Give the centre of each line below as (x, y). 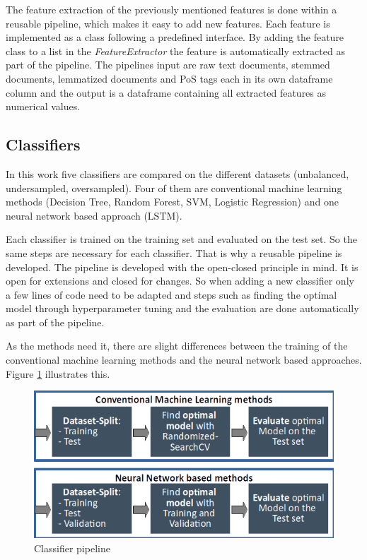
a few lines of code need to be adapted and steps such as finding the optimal (171, 294)
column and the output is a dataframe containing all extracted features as (166, 92)
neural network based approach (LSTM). (94, 215)
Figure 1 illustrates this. (58, 373)
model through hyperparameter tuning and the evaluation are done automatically (182, 308)
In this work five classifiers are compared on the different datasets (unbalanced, (177, 173)
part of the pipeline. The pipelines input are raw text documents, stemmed (168, 65)
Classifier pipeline (72, 548)
